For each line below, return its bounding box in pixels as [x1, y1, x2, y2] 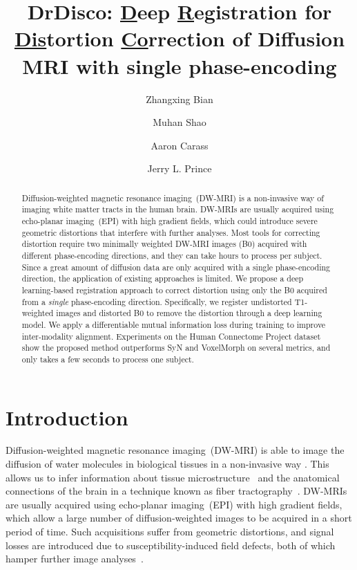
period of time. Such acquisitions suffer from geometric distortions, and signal [6, 524, 334, 539]
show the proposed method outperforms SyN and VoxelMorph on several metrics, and [21, 342, 331, 353]
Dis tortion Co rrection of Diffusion [14, 24, 345, 53]
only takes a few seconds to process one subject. [21, 353, 194, 365]
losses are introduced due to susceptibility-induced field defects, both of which [6, 537, 336, 552]
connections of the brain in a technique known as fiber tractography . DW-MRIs [6, 484, 347, 498]
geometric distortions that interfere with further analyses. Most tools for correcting [21, 226, 320, 238]
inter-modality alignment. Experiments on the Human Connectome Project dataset [21, 330, 321, 342]
